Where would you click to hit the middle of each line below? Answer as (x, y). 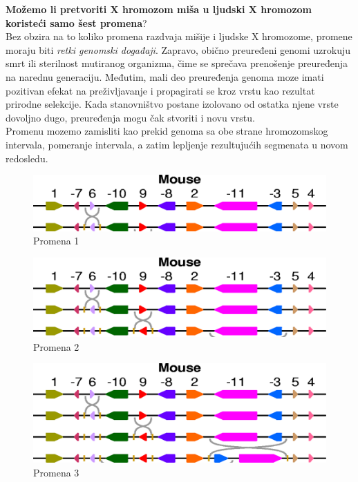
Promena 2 (56, 346)
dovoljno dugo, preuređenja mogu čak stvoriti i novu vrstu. (130, 117)
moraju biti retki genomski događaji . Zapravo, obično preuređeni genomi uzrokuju (178, 49)
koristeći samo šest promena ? (76, 22)
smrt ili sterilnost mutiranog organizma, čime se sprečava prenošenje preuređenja (177, 63)
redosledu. (27, 158)
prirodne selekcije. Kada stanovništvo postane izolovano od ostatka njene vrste (172, 104)
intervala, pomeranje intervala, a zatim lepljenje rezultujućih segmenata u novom (177, 144)
